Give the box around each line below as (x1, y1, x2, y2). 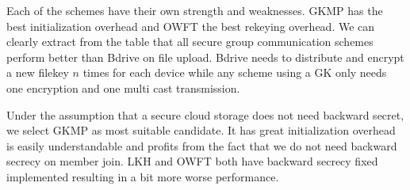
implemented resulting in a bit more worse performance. (6, 168, 279, 184)
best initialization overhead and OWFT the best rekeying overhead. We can (6, 17, 375, 34)
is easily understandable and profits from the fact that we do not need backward (6, 137, 397, 154)
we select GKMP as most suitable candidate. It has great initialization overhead (6, 122, 396, 139)
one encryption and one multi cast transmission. (6, 79, 240, 96)
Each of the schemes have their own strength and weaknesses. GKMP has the (6, 2, 383, 18)
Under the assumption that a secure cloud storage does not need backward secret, (6, 106, 404, 123)
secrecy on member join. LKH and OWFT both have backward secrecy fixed (6, 153, 378, 169)
